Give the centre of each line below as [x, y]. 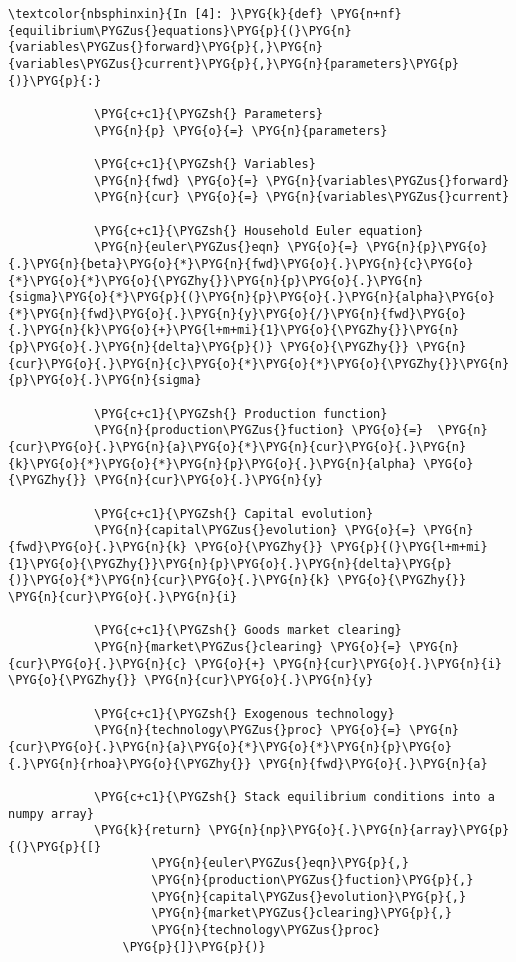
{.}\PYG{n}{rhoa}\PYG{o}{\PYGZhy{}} [130, 763]
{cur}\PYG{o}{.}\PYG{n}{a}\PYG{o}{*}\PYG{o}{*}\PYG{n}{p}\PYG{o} [230, 746]
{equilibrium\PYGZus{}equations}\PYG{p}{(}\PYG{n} [180, 30]
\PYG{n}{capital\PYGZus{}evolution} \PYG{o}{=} [255, 530]
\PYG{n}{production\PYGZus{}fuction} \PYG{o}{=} [258, 430]
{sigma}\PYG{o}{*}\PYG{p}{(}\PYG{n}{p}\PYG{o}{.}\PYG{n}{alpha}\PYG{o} [251, 297]
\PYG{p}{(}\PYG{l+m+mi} [409, 547]
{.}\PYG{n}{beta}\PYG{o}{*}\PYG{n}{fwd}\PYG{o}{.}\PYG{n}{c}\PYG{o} [241, 263]
